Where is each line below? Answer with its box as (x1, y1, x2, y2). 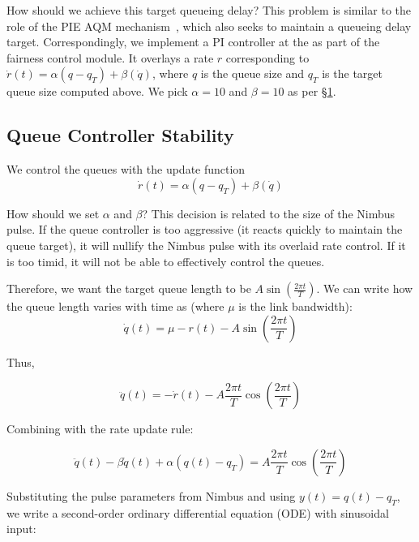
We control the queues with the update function (6, 161, 246, 178)
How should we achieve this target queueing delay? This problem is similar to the (6, 2, 412, 18)
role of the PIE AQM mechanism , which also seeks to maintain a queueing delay (6, 17, 412, 34)
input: (6, 520, 36, 537)
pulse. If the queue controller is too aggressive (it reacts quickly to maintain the (6, 221, 403, 238)
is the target (322, 65, 383, 82)
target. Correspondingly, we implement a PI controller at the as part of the (6, 33, 380, 50)
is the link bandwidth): (238, 298, 353, 315)
